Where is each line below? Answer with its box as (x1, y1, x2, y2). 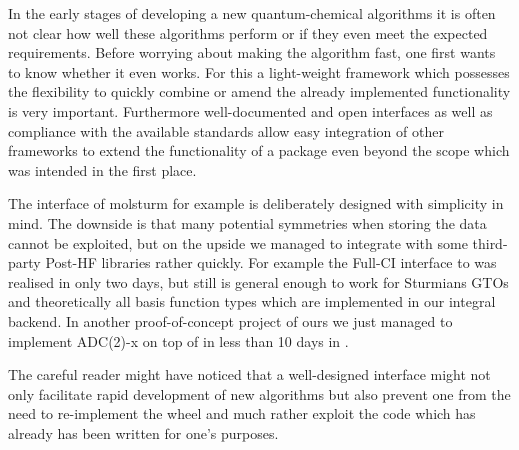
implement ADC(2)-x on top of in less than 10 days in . (8, 330, 349, 351)
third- (472, 232, 508, 253)
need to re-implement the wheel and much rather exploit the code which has (8, 403, 476, 424)
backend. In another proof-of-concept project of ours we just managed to (8, 310, 453, 331)
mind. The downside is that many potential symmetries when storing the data (8, 212, 487, 233)
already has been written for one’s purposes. (8, 422, 279, 443)
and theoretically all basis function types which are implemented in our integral (8, 291, 496, 312)
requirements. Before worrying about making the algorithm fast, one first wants (8, 42, 496, 63)
